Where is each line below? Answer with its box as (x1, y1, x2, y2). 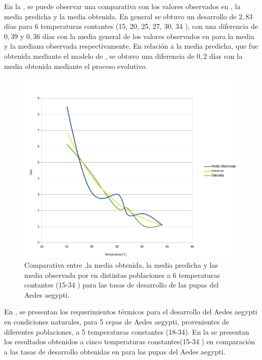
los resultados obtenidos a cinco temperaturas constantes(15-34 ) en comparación (4, 336, 255, 347)
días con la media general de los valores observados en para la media (42, 30, 254, 41)
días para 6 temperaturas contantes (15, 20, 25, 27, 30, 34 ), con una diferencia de (4, 21, 258, 31)
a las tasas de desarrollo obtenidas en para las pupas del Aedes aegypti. (4, 346, 226, 356)
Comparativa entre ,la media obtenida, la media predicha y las (24, 260, 218, 270)
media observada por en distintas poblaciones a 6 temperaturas (24, 269, 220, 280)
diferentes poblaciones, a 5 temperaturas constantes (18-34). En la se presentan (4, 326, 249, 337)
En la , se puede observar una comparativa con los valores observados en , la (4, 1, 241, 11)
